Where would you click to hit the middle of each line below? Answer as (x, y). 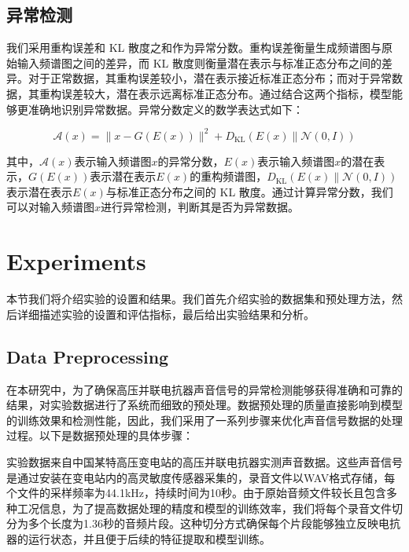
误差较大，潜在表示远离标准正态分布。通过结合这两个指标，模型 (226, 93)
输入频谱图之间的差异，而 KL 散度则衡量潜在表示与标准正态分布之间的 (199, 62)
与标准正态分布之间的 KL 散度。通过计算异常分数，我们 (249, 191)
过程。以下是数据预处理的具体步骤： (100, 435)
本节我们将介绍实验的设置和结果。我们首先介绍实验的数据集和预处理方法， (199, 299)
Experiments (76, 261)
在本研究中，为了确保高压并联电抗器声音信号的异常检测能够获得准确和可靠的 (204, 389)
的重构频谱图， (228, 176)
